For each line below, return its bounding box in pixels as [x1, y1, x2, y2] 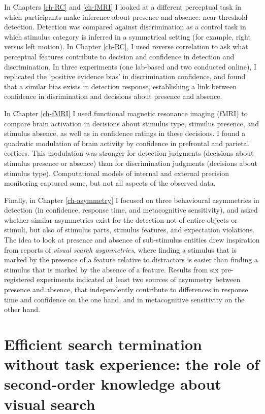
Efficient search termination [4, 334, 202, 354]
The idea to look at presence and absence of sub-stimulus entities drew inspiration [4, 234, 260, 245]
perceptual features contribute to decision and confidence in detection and [4, 51, 235, 61]
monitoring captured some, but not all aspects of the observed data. [4, 178, 216, 188]
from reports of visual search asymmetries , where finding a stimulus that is [4, 244, 237, 255]
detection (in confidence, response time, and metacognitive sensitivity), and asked [4, 204, 258, 215]
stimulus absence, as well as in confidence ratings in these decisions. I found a [4, 128, 246, 139]
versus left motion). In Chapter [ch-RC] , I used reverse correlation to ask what [4, 41, 248, 52]
